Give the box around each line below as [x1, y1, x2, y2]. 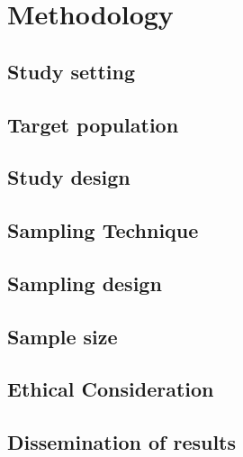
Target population [7, 110, 179, 138]
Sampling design [7, 269, 162, 297]
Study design [7, 163, 130, 191]
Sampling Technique [7, 216, 199, 244]
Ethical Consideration [7, 375, 214, 403]
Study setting [7, 57, 136, 85]
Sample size [7, 322, 118, 350]
